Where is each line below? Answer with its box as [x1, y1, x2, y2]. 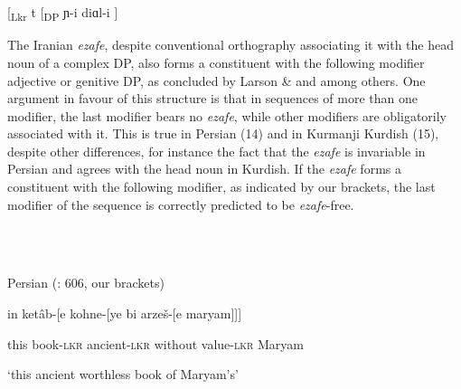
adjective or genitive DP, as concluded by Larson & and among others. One [7, 71, 426, 90]
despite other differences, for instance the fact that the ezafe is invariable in [7, 141, 426, 160]
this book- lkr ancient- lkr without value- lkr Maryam [7, 334, 304, 353]
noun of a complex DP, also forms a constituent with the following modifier [7, 52, 425, 71]
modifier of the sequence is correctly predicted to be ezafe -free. [7, 194, 354, 213]
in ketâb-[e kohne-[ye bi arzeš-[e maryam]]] [7, 304, 242, 323]
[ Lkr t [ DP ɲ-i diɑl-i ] [7, 3, 118, 24]
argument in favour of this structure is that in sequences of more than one [7, 89, 419, 108]
